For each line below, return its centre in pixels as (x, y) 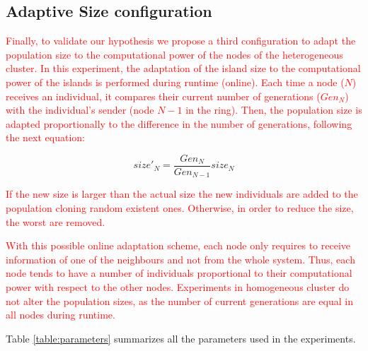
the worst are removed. (56, 221)
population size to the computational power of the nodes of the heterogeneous (174, 54)
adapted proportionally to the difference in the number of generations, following (179, 123)
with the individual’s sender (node (80, 110)
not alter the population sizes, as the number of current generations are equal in (179, 301)
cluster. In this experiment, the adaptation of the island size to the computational (183, 68)
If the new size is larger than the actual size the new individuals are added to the (182, 194)
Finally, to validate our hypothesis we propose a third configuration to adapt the (181, 41)
